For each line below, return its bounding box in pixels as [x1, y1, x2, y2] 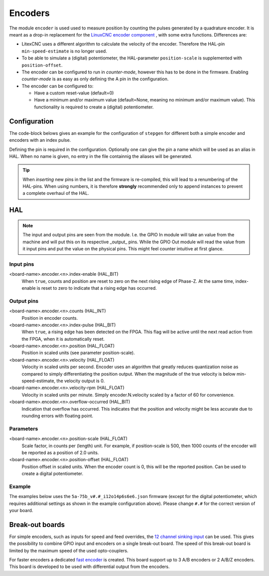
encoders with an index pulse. [9, 137, 71, 143]
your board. [9, 508, 33, 513]
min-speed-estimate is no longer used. [21, 48, 107, 54]
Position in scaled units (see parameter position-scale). [21, 350, 135, 356]
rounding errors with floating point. [21, 413, 94, 419]
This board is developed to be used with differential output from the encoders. [9, 564, 170, 570]
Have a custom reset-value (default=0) [34, 90, 114, 96]
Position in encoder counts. [21, 315, 78, 321]
